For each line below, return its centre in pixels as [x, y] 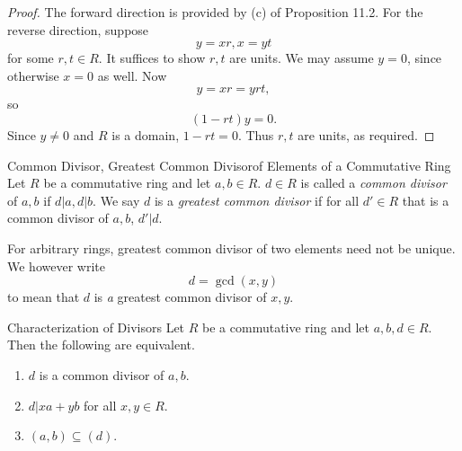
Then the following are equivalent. [101, 345]
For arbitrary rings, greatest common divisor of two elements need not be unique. [231, 248]
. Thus [256, 134]
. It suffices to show [152, 58]
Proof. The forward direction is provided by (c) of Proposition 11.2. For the [215, 12]
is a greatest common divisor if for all [257, 200]
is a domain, [146, 134]
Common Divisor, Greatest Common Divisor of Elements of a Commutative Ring [229, 165]
